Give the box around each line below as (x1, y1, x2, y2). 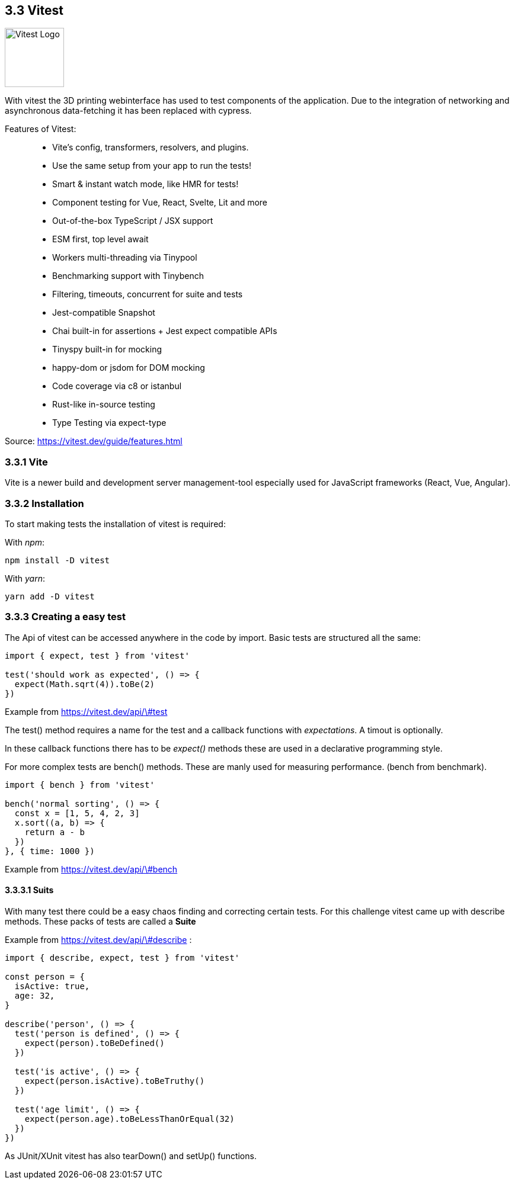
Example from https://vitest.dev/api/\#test (5, 706, 168, 717)
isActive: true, (14, 981, 90, 991)
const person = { (5, 971, 85, 981)
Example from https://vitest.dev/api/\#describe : (5, 934, 192, 945)
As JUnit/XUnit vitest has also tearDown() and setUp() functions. (5, 1150, 257, 1161)
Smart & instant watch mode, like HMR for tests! (52, 179, 239, 190)
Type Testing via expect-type (52, 418, 167, 428)
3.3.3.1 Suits (5, 885, 54, 896)
